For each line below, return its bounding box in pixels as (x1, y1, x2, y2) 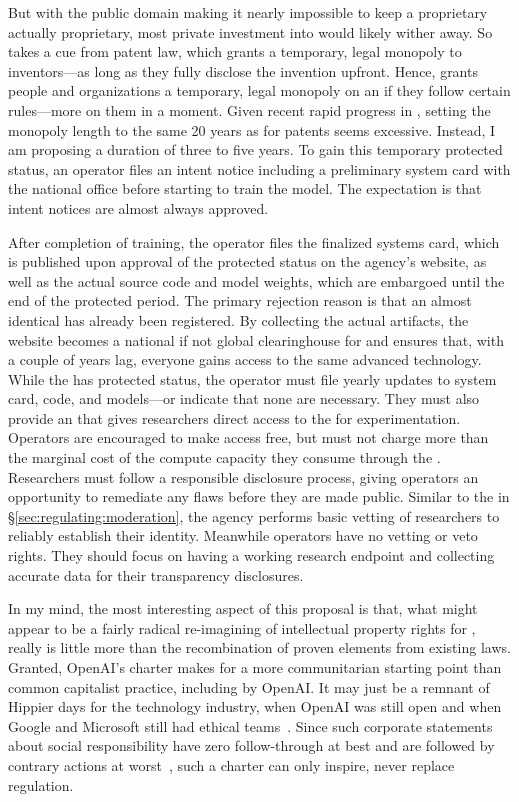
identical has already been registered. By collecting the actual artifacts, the (8, 309, 469, 330)
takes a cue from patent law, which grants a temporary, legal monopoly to (8, 41, 462, 62)
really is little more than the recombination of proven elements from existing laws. (8, 637, 511, 658)
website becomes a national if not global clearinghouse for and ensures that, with (8, 329, 504, 350)
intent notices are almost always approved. (8, 197, 269, 218)
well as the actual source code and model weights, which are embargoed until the (8, 270, 505, 291)
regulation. (8, 774, 74, 795)
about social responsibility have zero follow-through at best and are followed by (8, 735, 495, 756)
